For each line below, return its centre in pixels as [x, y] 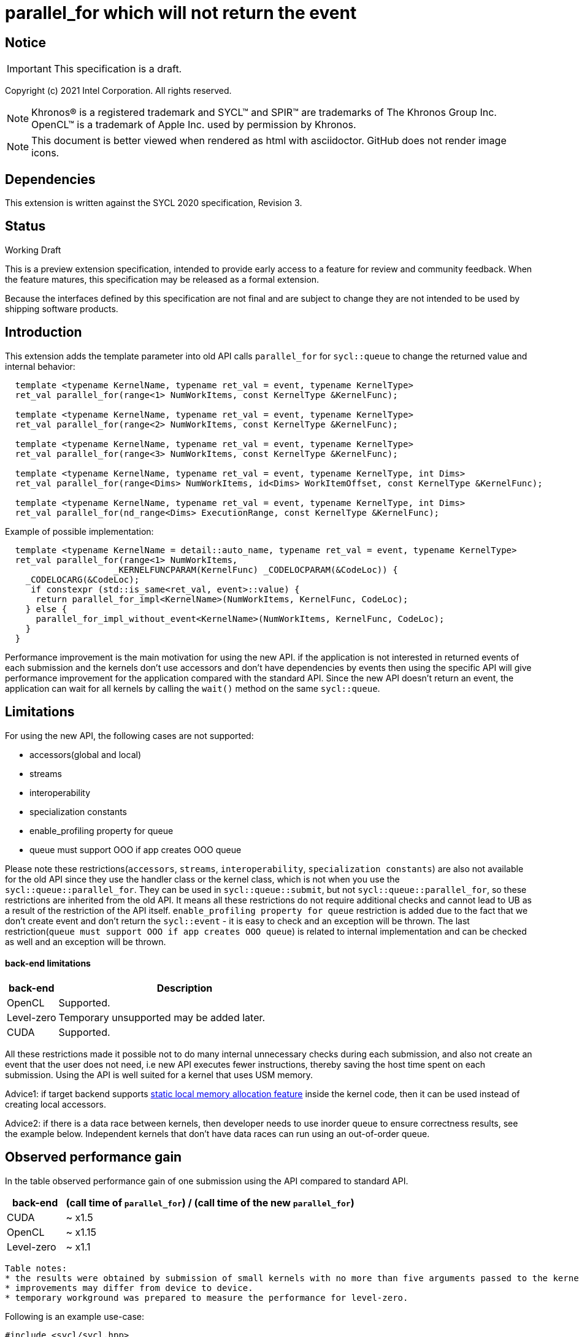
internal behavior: [40, 366]
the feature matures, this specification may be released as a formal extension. [162, 279]
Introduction [44, 332]
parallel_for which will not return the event [181, 13]
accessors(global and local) [85, 754]
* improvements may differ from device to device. [129, 1288]
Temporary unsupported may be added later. [162, 1017]
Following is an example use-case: [75, 1316]
